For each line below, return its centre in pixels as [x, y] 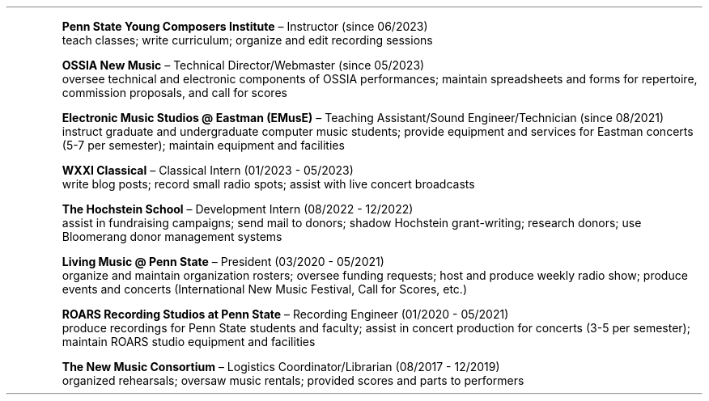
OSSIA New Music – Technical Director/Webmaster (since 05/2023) [243, 65]
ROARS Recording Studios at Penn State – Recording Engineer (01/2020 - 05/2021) [285, 314]
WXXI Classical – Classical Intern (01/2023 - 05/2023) [208, 170]
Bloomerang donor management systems [172, 236]
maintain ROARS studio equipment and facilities [189, 342]
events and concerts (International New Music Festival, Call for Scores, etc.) [265, 289]
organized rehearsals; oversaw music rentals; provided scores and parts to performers [293, 380]
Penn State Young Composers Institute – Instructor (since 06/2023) [245, 26]
